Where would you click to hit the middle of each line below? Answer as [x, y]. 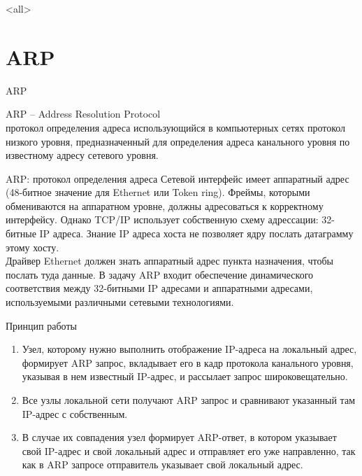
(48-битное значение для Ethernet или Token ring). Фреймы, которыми [158, 192]
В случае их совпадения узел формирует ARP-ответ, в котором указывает [179, 437]
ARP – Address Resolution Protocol [83, 114]
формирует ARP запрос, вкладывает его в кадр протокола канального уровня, [188, 362]
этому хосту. [32, 247]
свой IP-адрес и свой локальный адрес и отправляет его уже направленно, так [189, 450]
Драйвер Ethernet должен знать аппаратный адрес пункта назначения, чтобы [169, 261]
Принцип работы [41, 325]
